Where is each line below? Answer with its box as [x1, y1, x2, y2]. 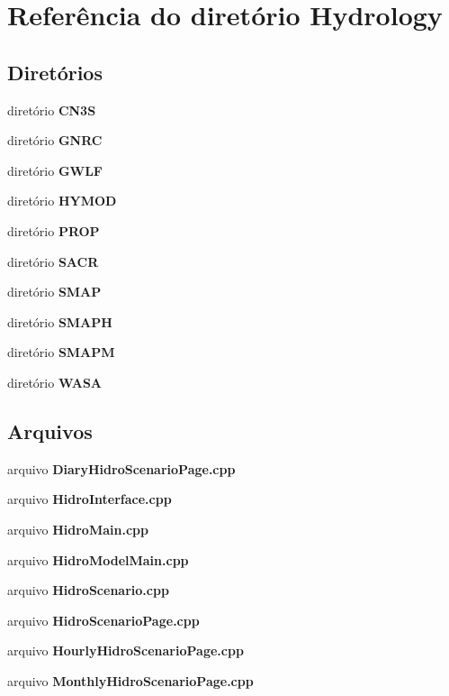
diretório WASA [7, 372, 103, 391]
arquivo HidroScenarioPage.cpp [7, 610, 200, 629]
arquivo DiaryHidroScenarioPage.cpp [7, 459, 236, 478]
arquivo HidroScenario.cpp [7, 581, 169, 600]
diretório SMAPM [7, 343, 115, 362]
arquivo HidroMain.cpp [7, 519, 148, 538]
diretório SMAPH [7, 312, 112, 331]
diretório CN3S [7, 100, 96, 119]
